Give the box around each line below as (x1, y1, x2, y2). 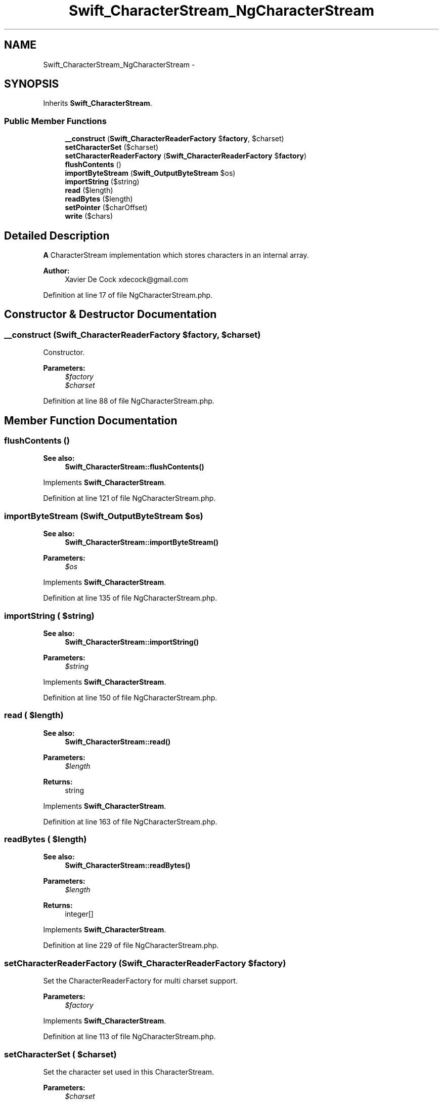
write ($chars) (65, 212, 113, 221)
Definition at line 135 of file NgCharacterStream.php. (43, 594, 217, 603)
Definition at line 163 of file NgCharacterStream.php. (43, 817, 217, 826)
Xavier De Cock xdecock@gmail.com (65, 275, 188, 284)
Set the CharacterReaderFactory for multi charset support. (43, 976, 238, 985)
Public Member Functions (4, 115, 107, 126)
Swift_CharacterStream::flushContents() (65, 462, 204, 471)
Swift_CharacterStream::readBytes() (65, 861, 191, 870)
